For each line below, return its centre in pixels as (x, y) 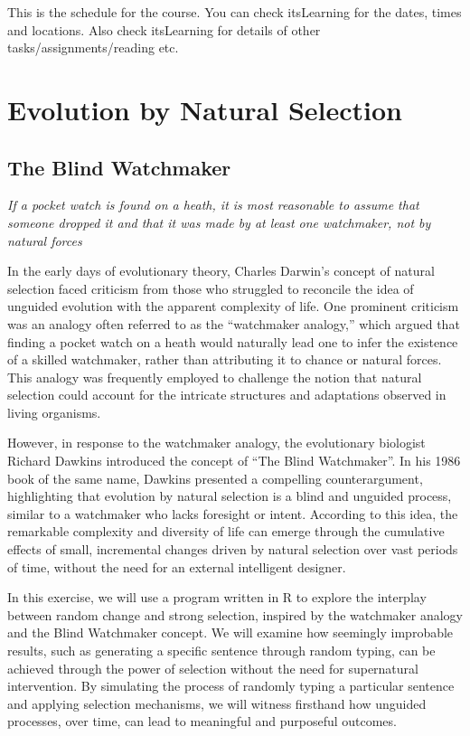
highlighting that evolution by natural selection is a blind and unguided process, (230, 496)
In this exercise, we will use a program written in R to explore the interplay (217, 597)
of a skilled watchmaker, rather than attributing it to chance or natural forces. (225, 359)
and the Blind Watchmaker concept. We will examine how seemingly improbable (230, 632)
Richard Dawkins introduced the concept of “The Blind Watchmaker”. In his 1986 (234, 461)
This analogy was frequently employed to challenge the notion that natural (215, 377)
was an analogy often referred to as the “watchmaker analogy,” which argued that (234, 323)
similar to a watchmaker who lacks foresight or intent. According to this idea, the (233, 513)
